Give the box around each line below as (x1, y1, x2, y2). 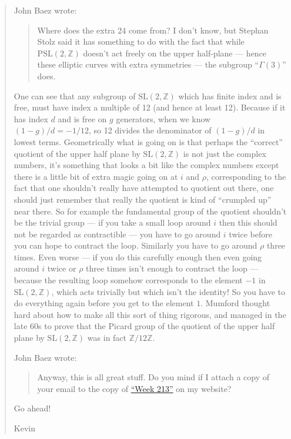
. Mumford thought (200, 297, 270, 309)
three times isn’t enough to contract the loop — (86, 262, 259, 274)
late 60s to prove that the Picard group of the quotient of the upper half (14, 320, 275, 332)
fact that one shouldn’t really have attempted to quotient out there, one (14, 182, 274, 194)
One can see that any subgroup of (14, 89, 136, 102)
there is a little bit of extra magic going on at (14, 170, 178, 182)
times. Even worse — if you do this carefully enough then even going (14, 250, 262, 263)
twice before (229, 227, 272, 240)
